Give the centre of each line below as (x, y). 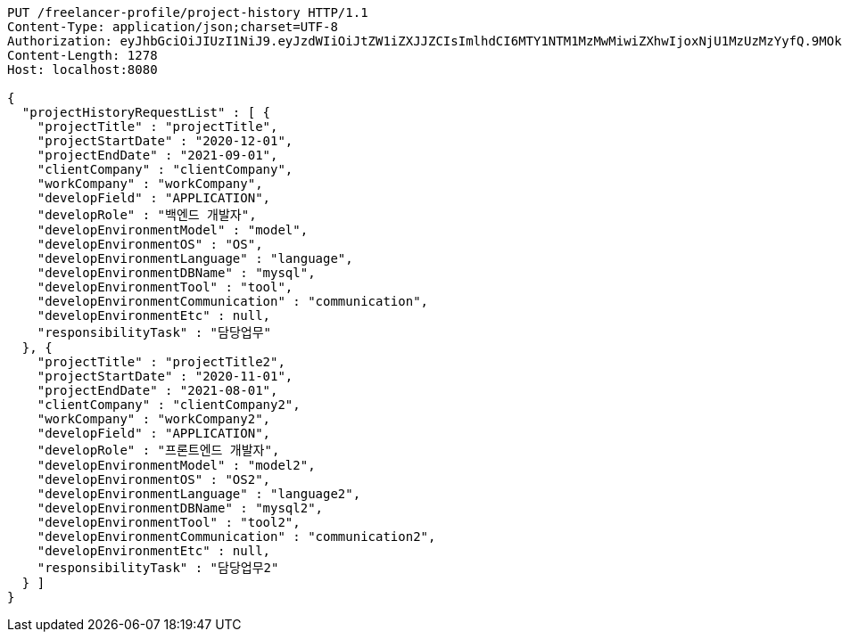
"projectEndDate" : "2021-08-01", (157, 390)
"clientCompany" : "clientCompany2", (169, 405)
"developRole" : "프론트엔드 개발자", (158, 450)
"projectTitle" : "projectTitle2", (161, 362)
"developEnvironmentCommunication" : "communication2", (236, 537)
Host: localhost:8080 (83, 70)
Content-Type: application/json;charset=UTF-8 (173, 27)
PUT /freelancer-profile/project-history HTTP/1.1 (188, 12)
